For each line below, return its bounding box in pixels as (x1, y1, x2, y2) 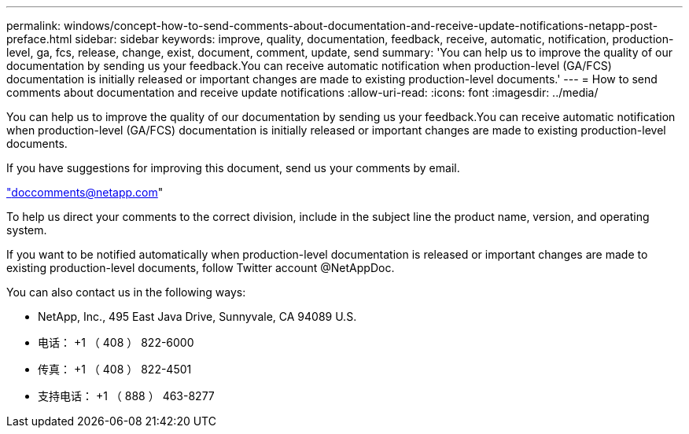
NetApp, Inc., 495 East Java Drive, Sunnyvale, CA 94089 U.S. (38, 310, 357, 323)
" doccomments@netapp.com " (6, 186, 164, 199)
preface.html (6, 32, 72, 46)
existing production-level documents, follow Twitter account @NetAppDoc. (6, 261, 395, 274)
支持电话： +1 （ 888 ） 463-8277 (38, 389, 215, 403)
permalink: (6, 19, 61, 32)
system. (6, 223, 47, 237)
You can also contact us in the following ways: (6, 285, 246, 299)
